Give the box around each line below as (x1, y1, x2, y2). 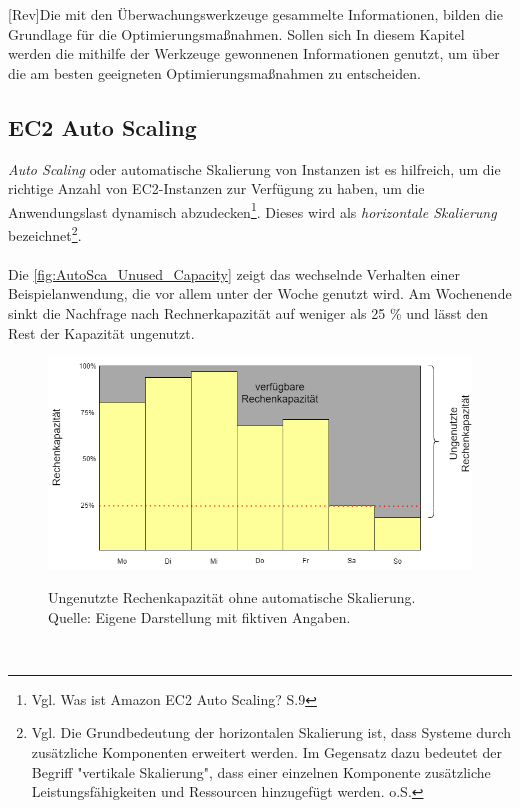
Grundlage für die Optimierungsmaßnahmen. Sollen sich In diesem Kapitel (8, 23, 465, 44)
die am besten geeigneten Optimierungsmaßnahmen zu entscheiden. (8, 62, 421, 83)
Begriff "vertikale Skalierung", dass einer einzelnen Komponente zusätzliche (31, 761, 491, 782)
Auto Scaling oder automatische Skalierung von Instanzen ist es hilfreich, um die (8, 158, 501, 179)
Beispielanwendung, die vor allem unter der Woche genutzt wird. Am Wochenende (8, 283, 512, 304)
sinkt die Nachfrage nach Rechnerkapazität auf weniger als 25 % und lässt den (8, 303, 489, 324)
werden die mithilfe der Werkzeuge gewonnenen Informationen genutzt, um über (8, 43, 500, 64)
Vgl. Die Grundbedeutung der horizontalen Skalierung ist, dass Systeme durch (31, 722, 511, 743)
